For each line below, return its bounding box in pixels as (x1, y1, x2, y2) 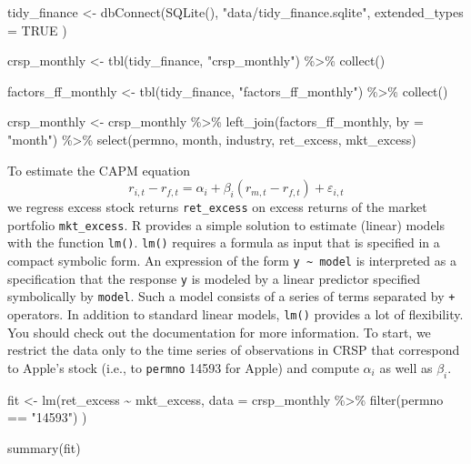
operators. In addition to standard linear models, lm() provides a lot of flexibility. (7, 305, 464, 324)
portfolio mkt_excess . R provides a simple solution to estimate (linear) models (7, 215, 446, 234)
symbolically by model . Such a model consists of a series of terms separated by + (7, 287, 456, 306)
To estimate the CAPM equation (7, 160, 190, 179)
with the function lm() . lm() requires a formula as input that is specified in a (7, 233, 440, 252)
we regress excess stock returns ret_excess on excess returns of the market (7, 197, 427, 217)
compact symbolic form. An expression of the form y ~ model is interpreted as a (7, 251, 456, 270)
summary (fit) (7, 438, 81, 457)
